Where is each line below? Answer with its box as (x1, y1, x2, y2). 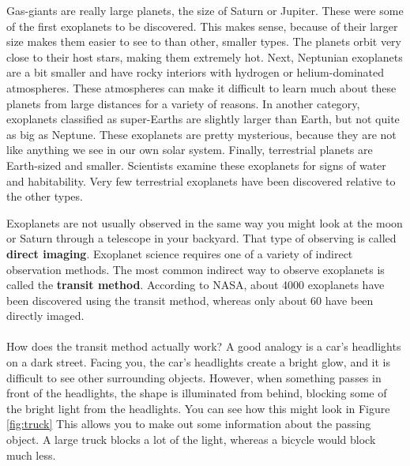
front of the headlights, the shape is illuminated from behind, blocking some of (6, 385, 387, 401)
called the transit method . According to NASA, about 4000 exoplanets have (6, 276, 385, 293)
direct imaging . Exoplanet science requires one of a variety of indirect (6, 245, 353, 261)
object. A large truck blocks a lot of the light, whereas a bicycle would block (6, 431, 376, 448)
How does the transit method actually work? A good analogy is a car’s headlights (6, 338, 401, 355)
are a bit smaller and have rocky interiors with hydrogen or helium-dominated (6, 64, 385, 81)
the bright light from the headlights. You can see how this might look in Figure (6, 400, 390, 416)
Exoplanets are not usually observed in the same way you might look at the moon (6, 214, 403, 231)
